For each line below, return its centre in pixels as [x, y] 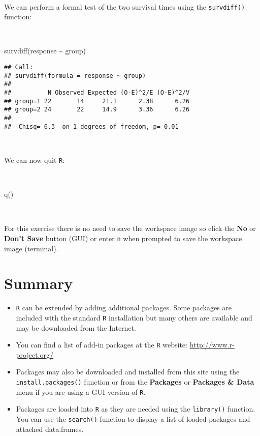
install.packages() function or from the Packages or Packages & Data [135, 382]
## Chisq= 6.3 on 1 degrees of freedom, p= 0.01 [91, 126]
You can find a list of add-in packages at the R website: [102, 345]
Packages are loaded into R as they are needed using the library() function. [136, 409]
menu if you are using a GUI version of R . [81, 391]
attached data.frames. [50, 429]
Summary [39, 283]
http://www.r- [212, 345]
